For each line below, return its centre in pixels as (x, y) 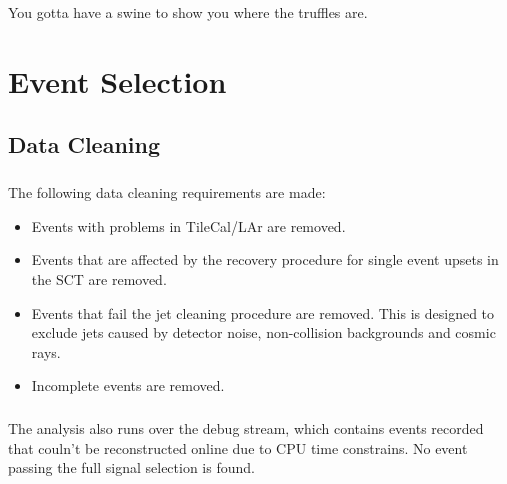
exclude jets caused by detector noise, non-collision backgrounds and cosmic (263, 332)
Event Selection (117, 80)
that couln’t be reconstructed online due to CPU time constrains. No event (238, 447)
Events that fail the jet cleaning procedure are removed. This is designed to (263, 312)
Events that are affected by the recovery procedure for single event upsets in (265, 259)
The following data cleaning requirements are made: (167, 192)
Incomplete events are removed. (128, 385)
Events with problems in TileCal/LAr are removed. (188, 225)
